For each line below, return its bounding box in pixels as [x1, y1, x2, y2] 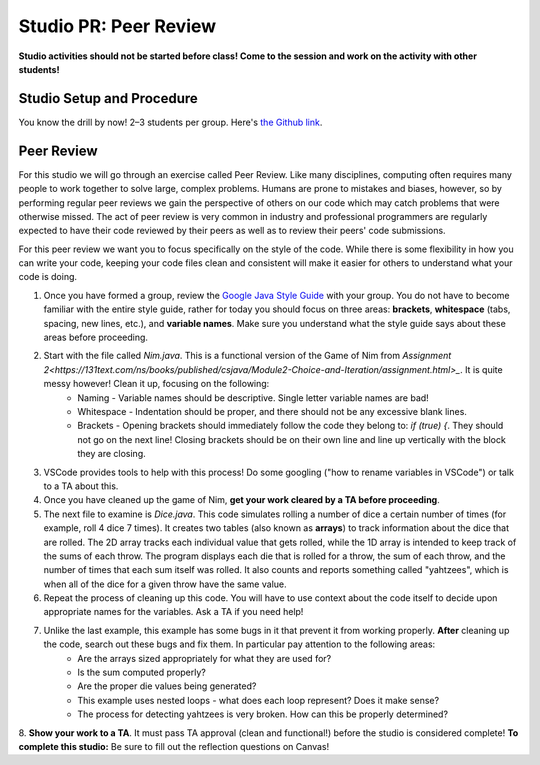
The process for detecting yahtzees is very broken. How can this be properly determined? [77, 708, 449, 720]
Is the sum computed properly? [77, 666, 207, 679]
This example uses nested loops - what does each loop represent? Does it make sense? [77, 694, 440, 706]
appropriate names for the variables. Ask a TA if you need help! [43, 606, 304, 618]
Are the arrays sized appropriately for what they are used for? [77, 652, 332, 664]
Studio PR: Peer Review [18, 15, 217, 37]
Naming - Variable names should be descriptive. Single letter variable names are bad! [77, 391, 429, 404]
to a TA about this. [43, 480, 119, 492]
